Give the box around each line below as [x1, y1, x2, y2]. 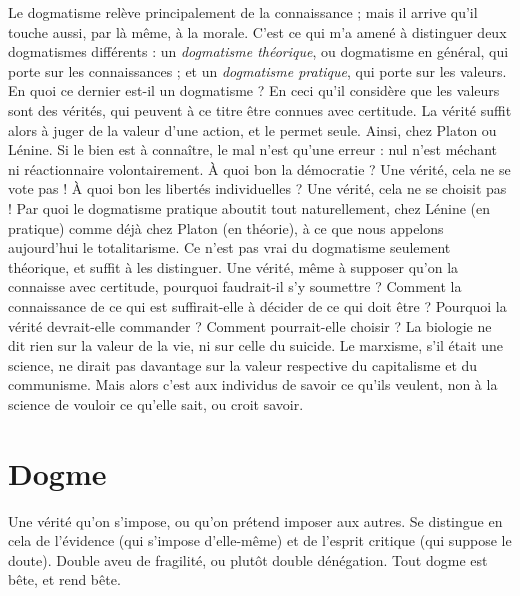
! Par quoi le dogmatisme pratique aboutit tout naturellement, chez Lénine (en [8, 197, 491, 218]
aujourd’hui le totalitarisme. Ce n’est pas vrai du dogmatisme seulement [8, 237, 451, 258]
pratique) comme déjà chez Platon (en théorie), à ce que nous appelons [8, 217, 444, 238]
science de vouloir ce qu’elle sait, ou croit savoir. [8, 393, 304, 414]
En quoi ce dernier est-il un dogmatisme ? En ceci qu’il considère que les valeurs [8, 80, 500, 101]
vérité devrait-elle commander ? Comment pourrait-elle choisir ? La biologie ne [8, 315, 492, 336]
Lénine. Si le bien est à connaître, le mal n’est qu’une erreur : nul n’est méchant [8, 139, 498, 160]
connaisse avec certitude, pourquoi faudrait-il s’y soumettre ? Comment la [8, 276, 462, 297]
